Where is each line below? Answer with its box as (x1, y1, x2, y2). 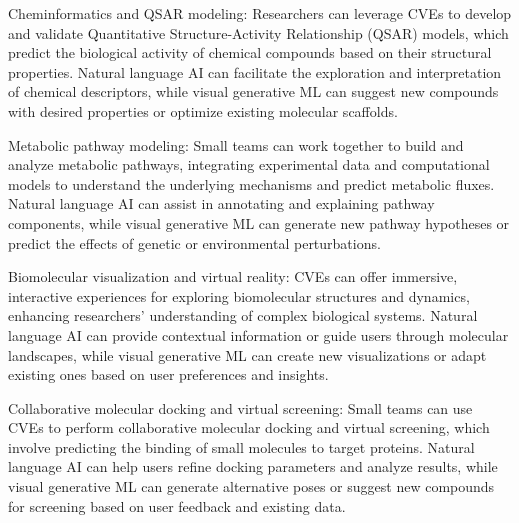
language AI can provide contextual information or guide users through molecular (8, 324, 509, 345)
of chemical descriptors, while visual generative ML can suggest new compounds (8, 81, 499, 102)
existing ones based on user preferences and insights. (8, 364, 329, 385)
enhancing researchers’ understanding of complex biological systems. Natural (8, 305, 478, 326)
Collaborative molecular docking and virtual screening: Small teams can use (8, 397, 473, 418)
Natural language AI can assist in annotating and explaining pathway (8, 193, 435, 214)
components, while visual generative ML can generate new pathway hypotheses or (8, 212, 510, 233)
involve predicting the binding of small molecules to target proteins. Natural (8, 436, 475, 457)
